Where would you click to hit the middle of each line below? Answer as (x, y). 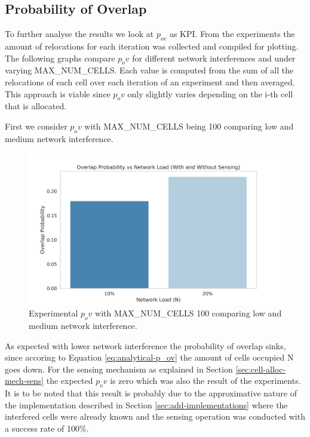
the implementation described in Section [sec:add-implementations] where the (146, 404)
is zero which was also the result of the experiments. (205, 381)
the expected (70, 381)
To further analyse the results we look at (79, 34)
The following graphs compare (60, 58)
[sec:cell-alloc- (261, 369)
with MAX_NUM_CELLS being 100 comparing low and (189, 126)
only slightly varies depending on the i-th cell (210, 93)
